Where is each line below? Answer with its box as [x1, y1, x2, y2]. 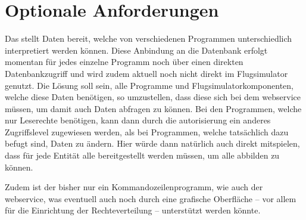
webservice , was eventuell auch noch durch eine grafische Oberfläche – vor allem [5, 192, 296, 204]
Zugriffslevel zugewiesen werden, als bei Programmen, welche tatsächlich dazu [5, 125, 289, 138]
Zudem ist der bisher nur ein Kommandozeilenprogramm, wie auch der [5, 181, 263, 193]
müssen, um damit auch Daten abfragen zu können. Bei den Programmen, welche [5, 102, 302, 114]
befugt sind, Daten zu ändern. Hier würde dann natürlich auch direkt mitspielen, [5, 137, 300, 150]
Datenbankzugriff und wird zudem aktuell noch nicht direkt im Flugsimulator [5, 67, 288, 79]
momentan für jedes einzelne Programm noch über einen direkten [5, 55, 243, 68]
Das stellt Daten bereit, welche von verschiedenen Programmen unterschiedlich [5, 32, 292, 45]
